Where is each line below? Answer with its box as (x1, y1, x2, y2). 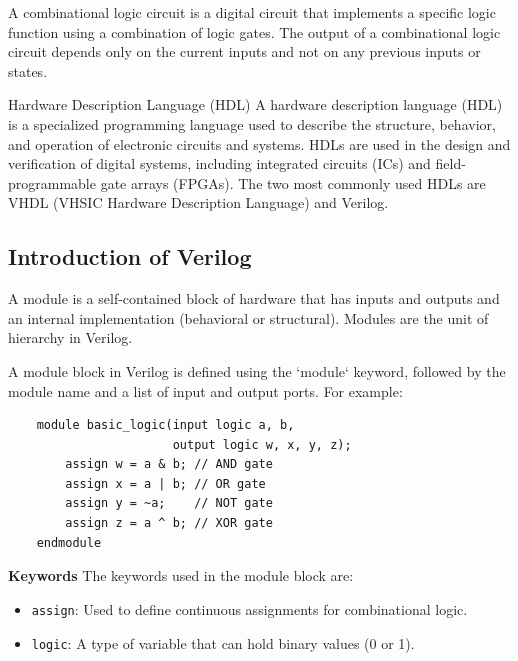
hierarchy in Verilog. (8, 327, 133, 348)
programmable (8, 172, 96, 193)
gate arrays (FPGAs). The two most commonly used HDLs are (100, 172, 486, 193)
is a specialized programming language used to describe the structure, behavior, (8, 113, 496, 134)
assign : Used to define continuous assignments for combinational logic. (31, 598, 468, 619)
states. (8, 60, 48, 81)
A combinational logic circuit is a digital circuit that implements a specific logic (8, 2, 496, 22)
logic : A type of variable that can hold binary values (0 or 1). (31, 632, 415, 653)
